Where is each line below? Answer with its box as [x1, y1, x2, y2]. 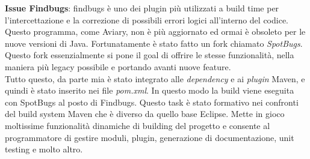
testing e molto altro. [5, 143, 83, 155]
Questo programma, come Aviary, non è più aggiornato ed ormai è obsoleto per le [5, 25, 306, 38]
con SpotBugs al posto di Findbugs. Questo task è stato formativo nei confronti [5, 95, 299, 108]
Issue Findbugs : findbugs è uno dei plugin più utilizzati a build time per [5, 2, 279, 14]
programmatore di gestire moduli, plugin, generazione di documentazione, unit [5, 131, 294, 143]
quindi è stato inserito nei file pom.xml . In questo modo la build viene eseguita [5, 84, 294, 97]
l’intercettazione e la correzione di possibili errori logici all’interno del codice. [5, 13, 288, 26]
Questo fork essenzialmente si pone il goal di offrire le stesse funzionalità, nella [5, 49, 294, 61]
